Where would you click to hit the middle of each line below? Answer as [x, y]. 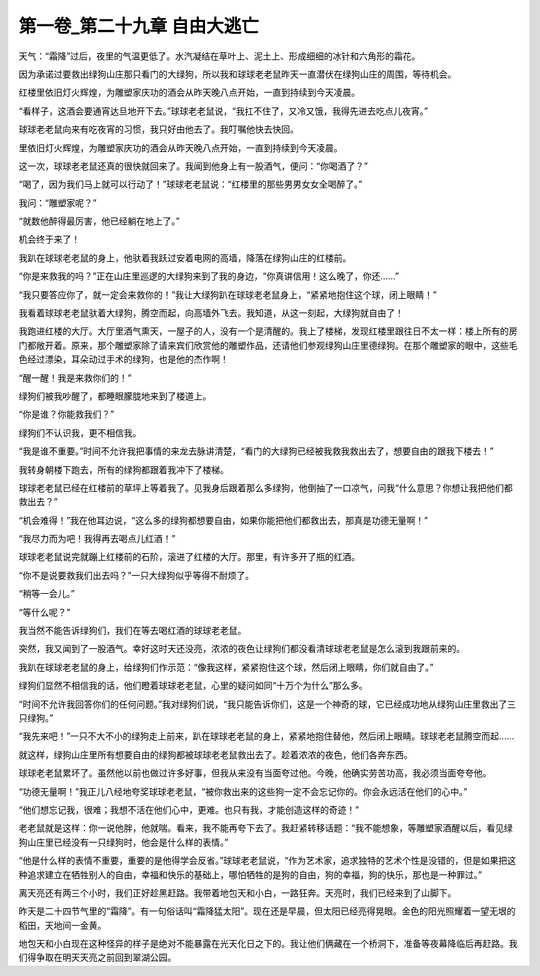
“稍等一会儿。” [46, 594]
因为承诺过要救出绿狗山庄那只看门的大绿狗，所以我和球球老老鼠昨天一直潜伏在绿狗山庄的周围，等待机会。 [237, 74]
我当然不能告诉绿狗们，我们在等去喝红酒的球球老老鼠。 [132, 631]
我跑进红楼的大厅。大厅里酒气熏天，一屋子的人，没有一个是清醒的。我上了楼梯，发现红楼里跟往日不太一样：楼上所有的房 [268, 331]
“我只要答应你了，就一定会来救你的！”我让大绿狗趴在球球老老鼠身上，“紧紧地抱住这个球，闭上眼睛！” [227, 294]
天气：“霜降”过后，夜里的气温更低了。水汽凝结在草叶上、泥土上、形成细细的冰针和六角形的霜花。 [219, 56]
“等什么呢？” [44, 612]
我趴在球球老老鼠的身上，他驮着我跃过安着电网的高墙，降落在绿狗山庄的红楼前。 [185, 257]
